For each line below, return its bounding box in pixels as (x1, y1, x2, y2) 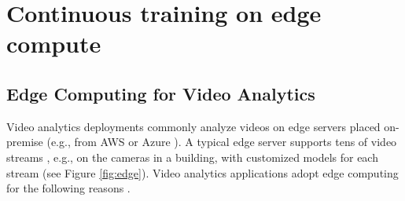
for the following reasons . (6, 180, 131, 196)
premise (6, 133, 43, 150)
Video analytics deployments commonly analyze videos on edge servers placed (6, 118, 381, 134)
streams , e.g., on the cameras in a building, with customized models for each (6, 148, 378, 165)
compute (6, 27, 101, 60)
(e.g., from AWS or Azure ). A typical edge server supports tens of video (46, 133, 397, 150)
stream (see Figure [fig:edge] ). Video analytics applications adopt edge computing (6, 164, 399, 181)
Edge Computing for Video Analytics (6, 81, 315, 105)
